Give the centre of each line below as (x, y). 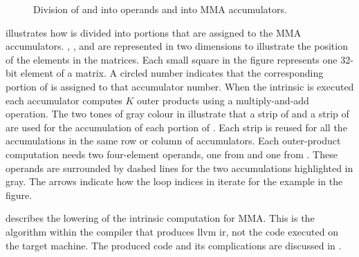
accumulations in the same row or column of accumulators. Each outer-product (173, 141)
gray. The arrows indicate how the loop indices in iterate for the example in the (174, 181)
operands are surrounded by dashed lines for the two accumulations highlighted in (179, 168)
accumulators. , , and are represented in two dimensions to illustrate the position (177, 46)
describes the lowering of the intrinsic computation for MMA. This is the (160, 218)
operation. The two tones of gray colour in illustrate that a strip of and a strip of (177, 114)
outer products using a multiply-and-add (223, 100)
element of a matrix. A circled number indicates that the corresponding (172, 73)
